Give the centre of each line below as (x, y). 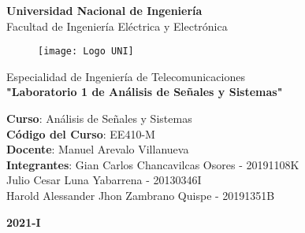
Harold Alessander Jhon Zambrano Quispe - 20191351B (141, 195)
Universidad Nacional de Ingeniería (104, 10)
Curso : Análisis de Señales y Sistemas (99, 118)
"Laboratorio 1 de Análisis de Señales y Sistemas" (145, 92)
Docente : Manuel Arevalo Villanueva (98, 149)
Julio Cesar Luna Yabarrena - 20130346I (104, 180)
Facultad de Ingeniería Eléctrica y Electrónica (117, 26)
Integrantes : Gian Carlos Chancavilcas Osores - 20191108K (153, 164)
